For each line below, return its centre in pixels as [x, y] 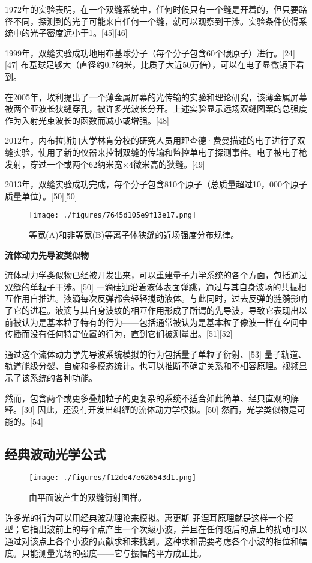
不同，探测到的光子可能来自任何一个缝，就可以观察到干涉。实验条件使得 [156, 21]
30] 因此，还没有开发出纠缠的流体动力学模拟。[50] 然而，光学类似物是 [160, 409]
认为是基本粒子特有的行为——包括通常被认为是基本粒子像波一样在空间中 [164, 322]
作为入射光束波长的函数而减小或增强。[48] [87, 120]
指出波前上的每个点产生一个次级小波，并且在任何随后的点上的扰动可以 [168, 529]
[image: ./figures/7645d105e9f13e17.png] [113, 215]
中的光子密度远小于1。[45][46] [70, 33]
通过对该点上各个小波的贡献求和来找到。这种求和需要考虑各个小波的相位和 [152, 540]
